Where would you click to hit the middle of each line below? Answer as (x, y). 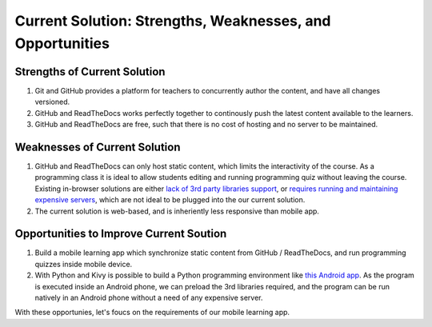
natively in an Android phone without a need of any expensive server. (149, 297)
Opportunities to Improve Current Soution (121, 234)
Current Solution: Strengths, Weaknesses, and (173, 21)
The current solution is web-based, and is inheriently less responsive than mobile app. (177, 211)
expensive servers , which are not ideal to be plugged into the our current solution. (170, 200)
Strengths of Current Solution (90, 72)
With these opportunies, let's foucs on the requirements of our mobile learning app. (152, 313)
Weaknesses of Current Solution (98, 147)
